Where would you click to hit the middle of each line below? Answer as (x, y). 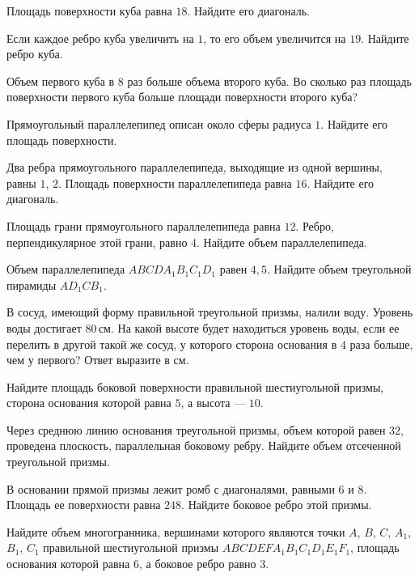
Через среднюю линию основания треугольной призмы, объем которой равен (196, 429)
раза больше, (381, 344)
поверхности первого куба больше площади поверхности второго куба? (182, 97)
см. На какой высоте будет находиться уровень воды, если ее (249, 327)
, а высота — (213, 403)
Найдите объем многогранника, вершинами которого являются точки (176, 531)
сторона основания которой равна (89, 403)
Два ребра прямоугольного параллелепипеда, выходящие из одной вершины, (195, 167)
